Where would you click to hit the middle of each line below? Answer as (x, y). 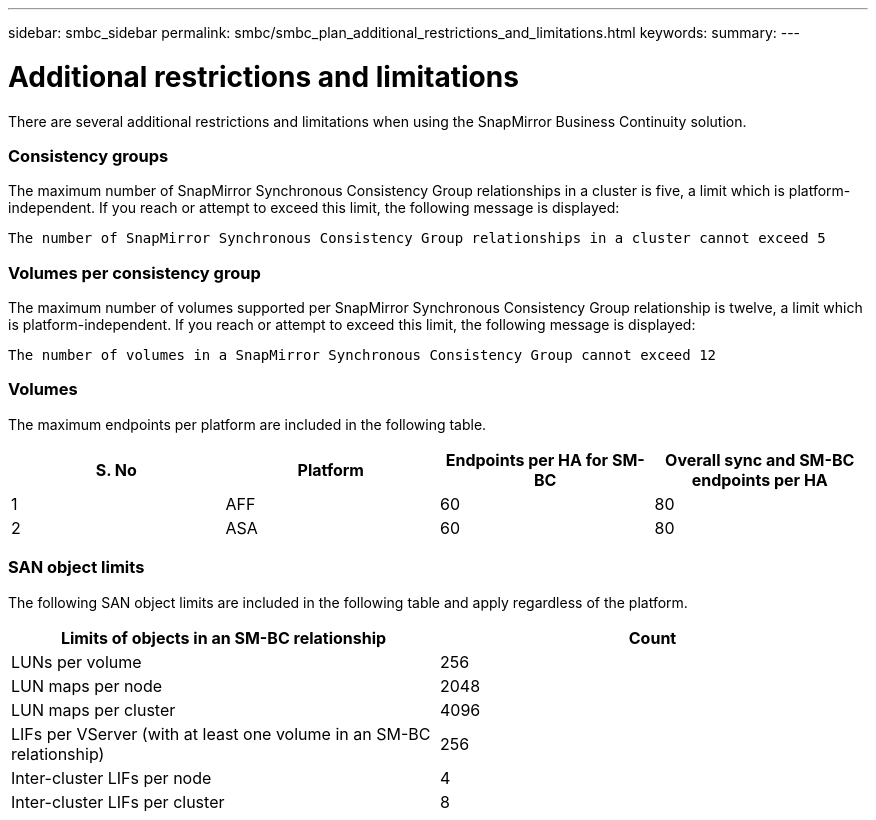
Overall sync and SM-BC (760, 459)
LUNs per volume (76, 661)
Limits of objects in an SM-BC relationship (223, 637)
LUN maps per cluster (93, 709)
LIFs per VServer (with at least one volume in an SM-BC (221, 733)
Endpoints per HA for (527, 459)
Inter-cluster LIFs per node (111, 777)
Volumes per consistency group (134, 272)
